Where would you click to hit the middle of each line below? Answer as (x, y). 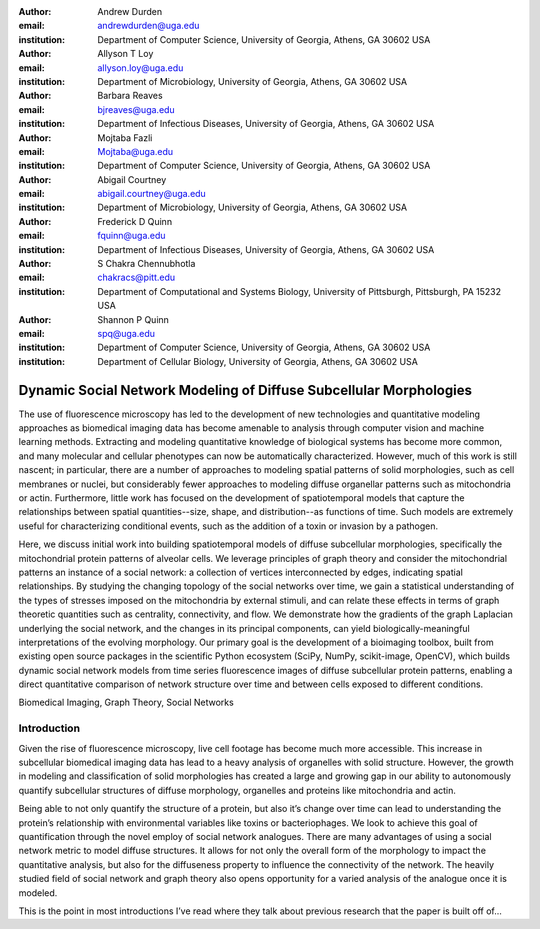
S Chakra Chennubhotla (146, 264)
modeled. (38, 892)
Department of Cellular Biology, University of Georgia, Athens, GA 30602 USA (258, 361)
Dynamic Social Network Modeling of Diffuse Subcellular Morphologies (245, 390)
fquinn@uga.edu (131, 236)
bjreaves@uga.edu (136, 109)
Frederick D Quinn (135, 221)
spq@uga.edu (126, 333)
